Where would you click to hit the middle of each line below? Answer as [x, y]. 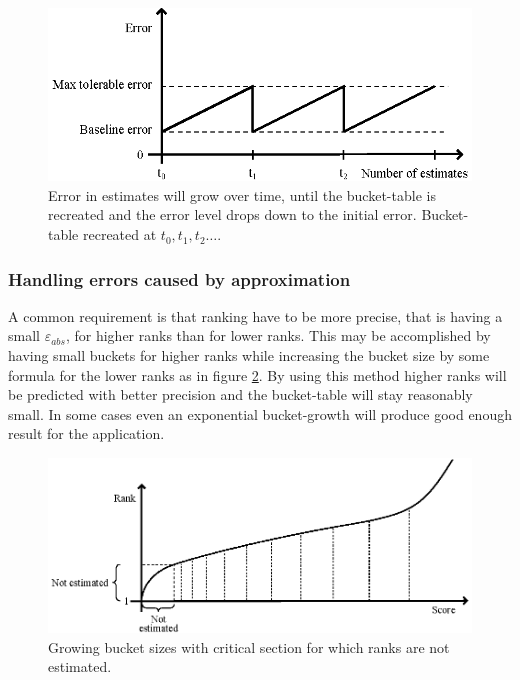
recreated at [119, 234]
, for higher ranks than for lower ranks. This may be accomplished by [278, 335]
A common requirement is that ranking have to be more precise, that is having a [255, 315]
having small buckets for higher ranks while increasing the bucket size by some [249, 355]
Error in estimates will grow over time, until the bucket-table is [242, 194]
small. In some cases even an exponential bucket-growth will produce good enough [260, 413]
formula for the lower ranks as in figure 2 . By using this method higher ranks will [257, 374]
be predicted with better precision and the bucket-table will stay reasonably [240, 394]
